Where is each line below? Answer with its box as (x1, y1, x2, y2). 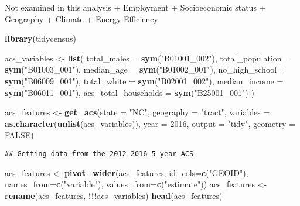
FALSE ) (5, 129, 34, 141)
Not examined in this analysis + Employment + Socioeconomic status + (5, 1, 266, 13)
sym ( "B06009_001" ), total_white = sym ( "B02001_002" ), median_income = (5, 74, 284, 87)
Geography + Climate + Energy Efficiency (5, 12, 158, 25)
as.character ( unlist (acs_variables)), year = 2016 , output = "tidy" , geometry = (5, 117, 295, 129)
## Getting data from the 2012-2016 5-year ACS (5, 149, 194, 158)
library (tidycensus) (5, 32, 76, 44)
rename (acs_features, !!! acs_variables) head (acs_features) (5, 189, 223, 201)
